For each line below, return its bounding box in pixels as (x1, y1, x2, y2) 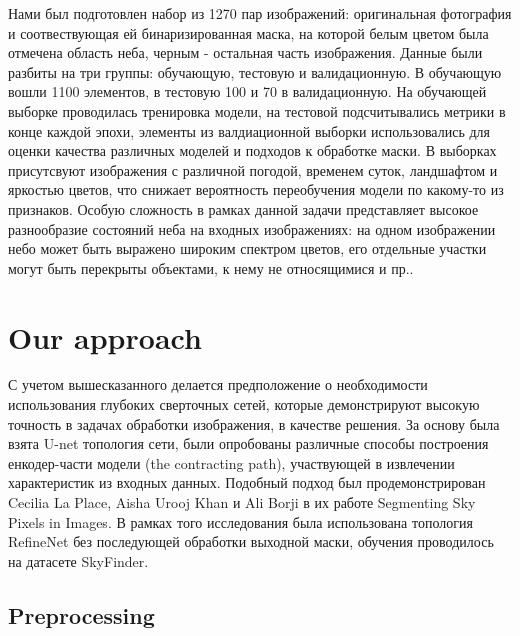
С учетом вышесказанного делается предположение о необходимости (8, 374, 428, 395)
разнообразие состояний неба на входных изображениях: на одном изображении (8, 218, 496, 239)
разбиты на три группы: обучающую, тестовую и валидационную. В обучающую (8, 61, 502, 82)
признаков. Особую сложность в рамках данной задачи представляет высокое (8, 198, 479, 219)
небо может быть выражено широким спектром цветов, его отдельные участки (8, 238, 487, 259)
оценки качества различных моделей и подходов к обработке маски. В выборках (8, 140, 497, 161)
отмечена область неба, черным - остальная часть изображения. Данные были (8, 42, 483, 63)
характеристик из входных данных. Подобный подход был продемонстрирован (8, 472, 486, 493)
